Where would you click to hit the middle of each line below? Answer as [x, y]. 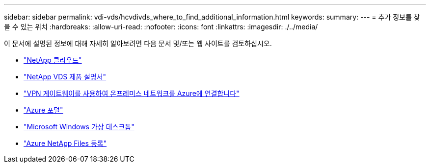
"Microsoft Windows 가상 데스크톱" [79, 127]
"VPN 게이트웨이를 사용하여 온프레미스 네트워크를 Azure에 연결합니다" [132, 93]
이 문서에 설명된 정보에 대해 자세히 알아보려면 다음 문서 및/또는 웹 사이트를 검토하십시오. [138, 43]
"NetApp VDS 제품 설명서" [65, 77]
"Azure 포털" [43, 110]
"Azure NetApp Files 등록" [65, 143]
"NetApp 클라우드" [53, 60]
